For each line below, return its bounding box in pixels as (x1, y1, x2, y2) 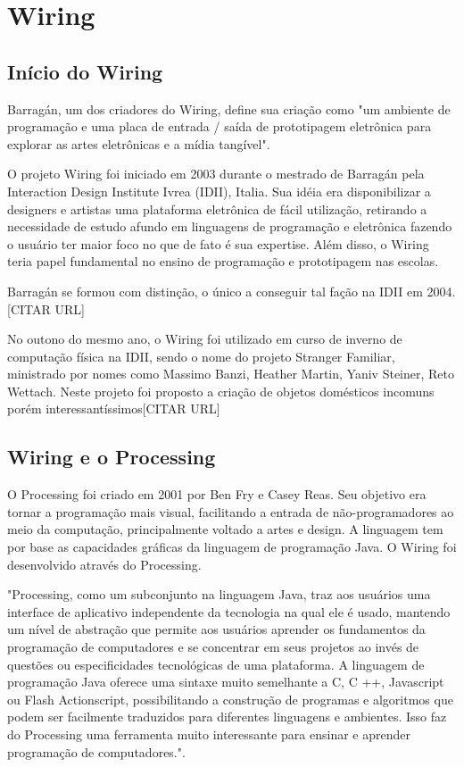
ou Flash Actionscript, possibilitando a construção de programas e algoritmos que (7, 689, 453, 708)
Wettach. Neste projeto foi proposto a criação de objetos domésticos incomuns (7, 381, 435, 400)
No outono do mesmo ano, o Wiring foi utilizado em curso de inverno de (7, 329, 402, 348)
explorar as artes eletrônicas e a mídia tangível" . (7, 134, 270, 153)
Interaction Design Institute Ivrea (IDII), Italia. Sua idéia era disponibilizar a (7, 181, 431, 200)
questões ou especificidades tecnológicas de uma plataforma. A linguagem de (7, 654, 425, 673)
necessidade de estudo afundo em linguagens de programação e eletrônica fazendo (7, 217, 452, 236)
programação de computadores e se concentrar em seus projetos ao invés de (7, 638, 419, 656)
